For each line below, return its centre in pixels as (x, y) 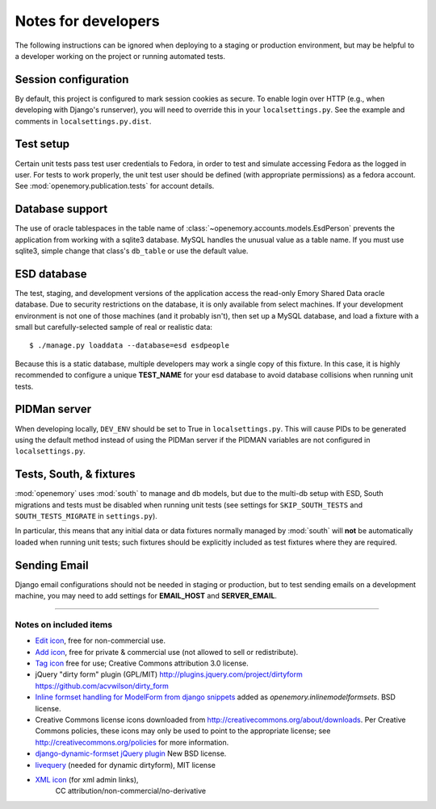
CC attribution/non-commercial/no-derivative (130, 791)
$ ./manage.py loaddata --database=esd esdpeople (130, 346)
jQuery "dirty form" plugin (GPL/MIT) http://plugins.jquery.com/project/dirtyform (169, 674)
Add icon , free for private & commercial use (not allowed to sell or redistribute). (167, 652)
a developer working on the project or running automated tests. (120, 56)
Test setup (42, 144)
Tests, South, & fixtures (75, 475)
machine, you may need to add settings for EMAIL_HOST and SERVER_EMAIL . (146, 596)
